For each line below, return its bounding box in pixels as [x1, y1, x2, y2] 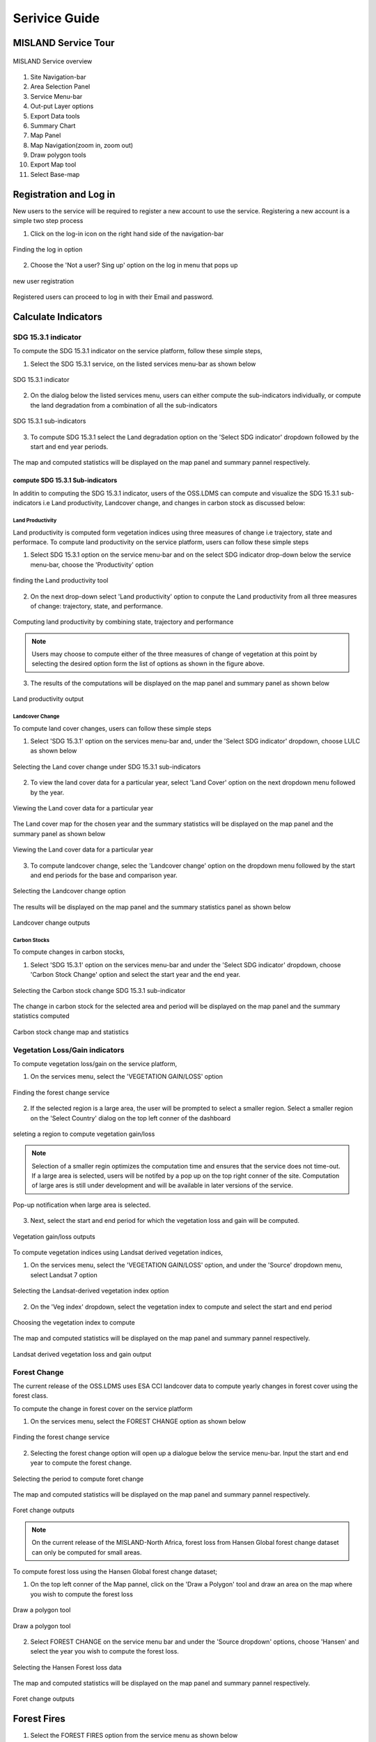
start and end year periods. [30, 442, 109, 451]
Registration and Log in [13, 188, 116, 200]
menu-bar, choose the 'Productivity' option [30, 560, 154, 569]
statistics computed [13, 1012, 70, 1020]
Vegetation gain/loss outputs [13, 1232, 95, 1240]
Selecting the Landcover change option [13, 887, 126, 895]
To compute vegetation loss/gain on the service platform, [13, 1059, 178, 1067]
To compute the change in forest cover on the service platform [13, 1404, 193, 1412]
